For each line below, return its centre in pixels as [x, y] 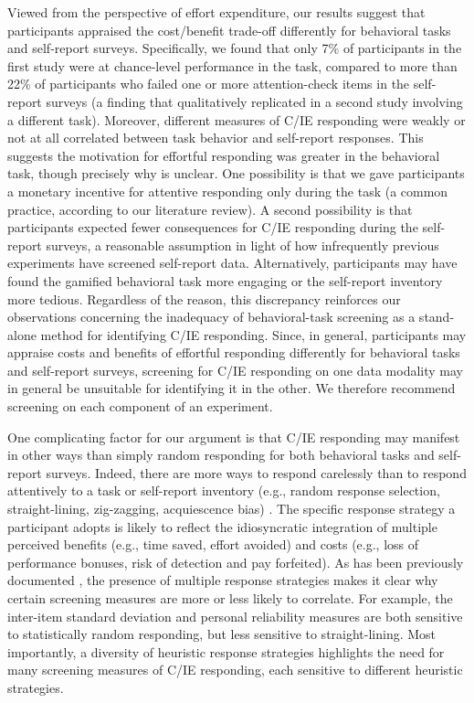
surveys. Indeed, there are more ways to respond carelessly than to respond [256, 472]
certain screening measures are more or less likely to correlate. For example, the [230, 598]
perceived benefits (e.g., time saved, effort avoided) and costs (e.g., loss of [213, 544]
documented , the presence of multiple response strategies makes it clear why [223, 580]
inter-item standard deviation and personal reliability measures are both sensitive [235, 616]
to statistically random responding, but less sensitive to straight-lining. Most [222, 634]
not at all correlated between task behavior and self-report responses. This [216, 138]
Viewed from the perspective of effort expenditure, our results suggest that [216, 12]
